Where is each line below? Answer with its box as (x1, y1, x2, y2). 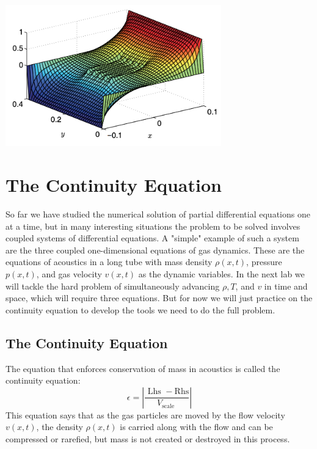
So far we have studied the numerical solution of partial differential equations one (5, 207, 310, 220)
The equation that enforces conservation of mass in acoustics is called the (5, 362, 280, 374)
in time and (264, 279, 308, 292)
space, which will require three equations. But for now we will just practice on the (5, 291, 313, 304)
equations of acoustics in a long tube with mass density (5, 255, 213, 268)
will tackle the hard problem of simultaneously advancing (5, 279, 220, 292)
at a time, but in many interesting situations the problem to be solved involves (5, 219, 301, 232)
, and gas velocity (36, 267, 102, 280)
